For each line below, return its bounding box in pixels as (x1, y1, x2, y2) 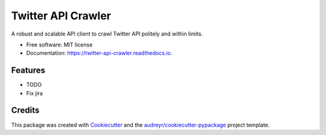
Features (11, 65, 45, 75)
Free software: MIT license (26, 41, 93, 48)
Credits (11, 105, 40, 116)
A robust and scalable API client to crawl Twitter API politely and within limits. (11, 30, 203, 37)
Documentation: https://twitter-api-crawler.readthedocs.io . (26, 49, 173, 57)
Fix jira (26, 89, 43, 96)
